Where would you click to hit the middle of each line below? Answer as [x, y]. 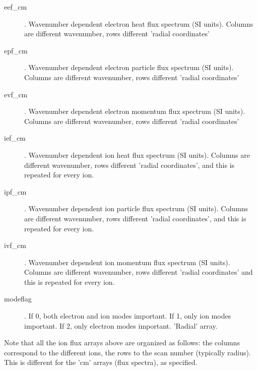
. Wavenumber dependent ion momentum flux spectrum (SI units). [127, 262]
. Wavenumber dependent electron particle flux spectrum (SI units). [129, 67]
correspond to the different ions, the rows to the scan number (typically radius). [127, 352]
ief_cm [15, 138]
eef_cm [16, 7]
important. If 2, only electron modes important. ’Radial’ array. [121, 325]
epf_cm [16, 50]
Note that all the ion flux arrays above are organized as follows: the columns [122, 343]
